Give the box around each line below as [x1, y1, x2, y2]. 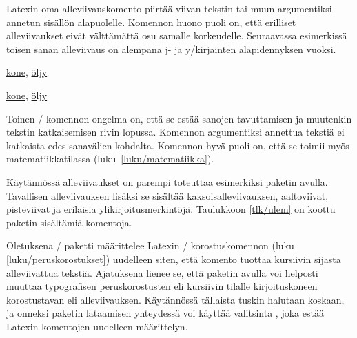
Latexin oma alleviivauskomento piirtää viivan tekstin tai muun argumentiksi [6, 1, 332, 15]
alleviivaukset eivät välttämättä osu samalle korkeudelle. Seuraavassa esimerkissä [6, 28, 347, 43]
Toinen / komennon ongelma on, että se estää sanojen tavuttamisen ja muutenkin [6, 111, 352, 125]
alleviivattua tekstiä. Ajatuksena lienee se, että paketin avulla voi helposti [6, 265, 318, 279]
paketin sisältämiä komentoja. [6, 215, 132, 229]
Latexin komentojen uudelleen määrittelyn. [6, 319, 188, 333]
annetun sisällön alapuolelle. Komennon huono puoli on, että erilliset [6, 14, 296, 29]
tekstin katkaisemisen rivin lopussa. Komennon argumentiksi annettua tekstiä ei [6, 125, 345, 139]
